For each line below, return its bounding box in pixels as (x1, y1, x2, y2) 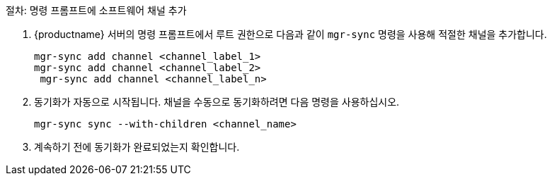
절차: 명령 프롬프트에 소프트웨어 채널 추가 (6, 4, 187, 16)
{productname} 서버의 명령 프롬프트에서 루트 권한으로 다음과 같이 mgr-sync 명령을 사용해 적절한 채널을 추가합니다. (34, 28, 547, 40)
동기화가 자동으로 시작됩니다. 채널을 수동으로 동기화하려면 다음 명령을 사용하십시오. (34, 96, 400, 108)
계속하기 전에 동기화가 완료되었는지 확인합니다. (34, 141, 240, 153)
